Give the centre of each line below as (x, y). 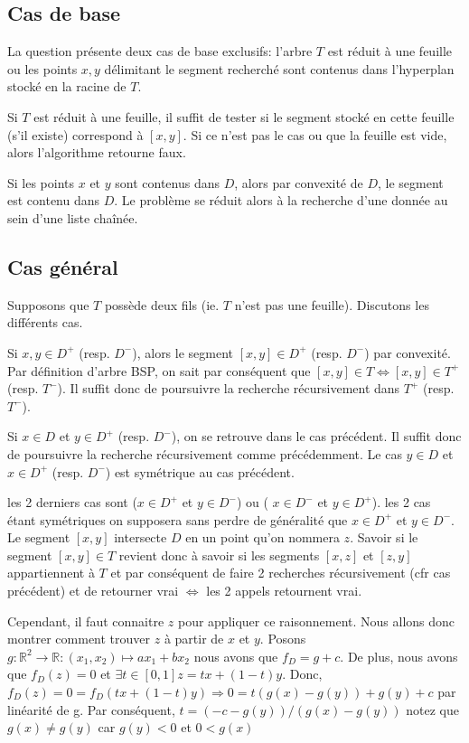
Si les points (41, 182)
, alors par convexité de (299, 182)
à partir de (194, 639)
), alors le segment (183, 352)
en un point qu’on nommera (263, 537)
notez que (433, 709)
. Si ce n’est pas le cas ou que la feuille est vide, (315, 134)
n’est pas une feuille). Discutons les (332, 304)
